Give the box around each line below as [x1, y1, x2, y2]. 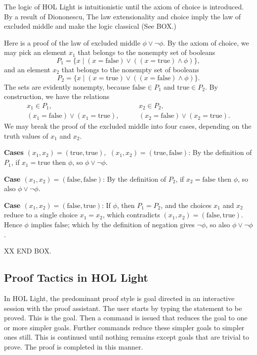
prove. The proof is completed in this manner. [4, 341, 143, 352]
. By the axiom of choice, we [163, 37, 249, 48]
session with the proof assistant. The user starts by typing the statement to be [4, 303, 242, 313]
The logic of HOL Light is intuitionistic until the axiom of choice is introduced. [4, 1, 244, 11]
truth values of [4, 130, 48, 141]
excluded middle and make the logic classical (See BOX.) [4, 21, 176, 31]
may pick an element [4, 47, 67, 57]
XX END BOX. [4, 246, 51, 256]
